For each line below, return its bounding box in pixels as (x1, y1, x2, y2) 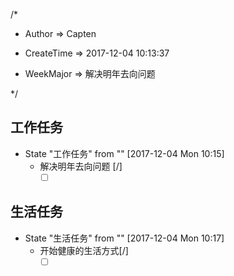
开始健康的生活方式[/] (39, 244, 129, 256)
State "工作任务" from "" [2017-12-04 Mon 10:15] (24, 147, 225, 159)
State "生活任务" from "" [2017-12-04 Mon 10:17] (24, 232, 225, 244)
